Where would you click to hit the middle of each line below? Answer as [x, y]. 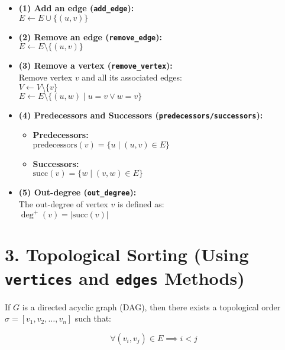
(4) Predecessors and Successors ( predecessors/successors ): [141, 115]
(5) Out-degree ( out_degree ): [77, 192]
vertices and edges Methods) [125, 277]
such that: [93, 318]
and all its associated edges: [132, 77]
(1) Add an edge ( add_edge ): [76, 8]
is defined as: [141, 204]
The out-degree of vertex [63, 204]
